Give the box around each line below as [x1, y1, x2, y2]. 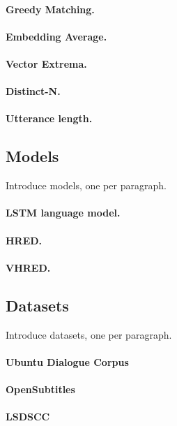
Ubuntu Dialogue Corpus [6, 354, 129, 369]
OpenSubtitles [6, 381, 75, 396]
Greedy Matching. [6, 1, 95, 16]
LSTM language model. [6, 205, 121, 220]
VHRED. [6, 260, 51, 274]
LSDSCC [6, 409, 50, 424]
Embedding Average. [6, 29, 107, 43]
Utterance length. [6, 111, 93, 126]
